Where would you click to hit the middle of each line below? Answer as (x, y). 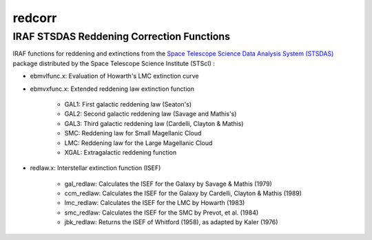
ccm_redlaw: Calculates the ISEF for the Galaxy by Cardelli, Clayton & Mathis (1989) (183, 193)
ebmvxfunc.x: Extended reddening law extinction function (112, 89)
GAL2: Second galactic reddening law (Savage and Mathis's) (151, 114)
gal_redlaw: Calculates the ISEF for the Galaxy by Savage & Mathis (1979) (168, 184)
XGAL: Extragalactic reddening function (121, 152)
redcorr (35, 18)
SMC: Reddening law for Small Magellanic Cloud (133, 133)
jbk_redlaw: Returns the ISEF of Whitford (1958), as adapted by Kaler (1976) (171, 222)
